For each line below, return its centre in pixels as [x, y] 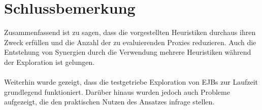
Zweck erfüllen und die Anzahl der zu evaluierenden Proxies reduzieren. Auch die [130, 42]
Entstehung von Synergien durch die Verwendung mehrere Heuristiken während [128, 52]
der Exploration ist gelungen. [50, 62]
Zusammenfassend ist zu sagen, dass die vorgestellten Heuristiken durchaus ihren [130, 32]
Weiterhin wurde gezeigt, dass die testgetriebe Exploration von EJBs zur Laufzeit [131, 82]
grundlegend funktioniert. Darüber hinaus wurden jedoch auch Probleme [117, 91]
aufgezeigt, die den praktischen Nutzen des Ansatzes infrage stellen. [109, 102]
